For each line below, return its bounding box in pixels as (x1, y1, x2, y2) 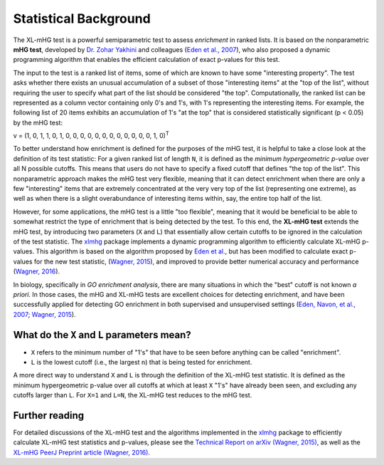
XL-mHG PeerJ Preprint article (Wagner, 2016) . (13, 448, 151, 456)
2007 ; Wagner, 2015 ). (13, 310, 76, 318)
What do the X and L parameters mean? (13, 328, 191, 341)
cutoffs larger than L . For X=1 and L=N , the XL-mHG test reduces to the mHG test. (13, 391, 252, 399)
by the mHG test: (13, 118, 63, 127)
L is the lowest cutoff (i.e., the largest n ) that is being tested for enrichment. (31, 358, 252, 366)
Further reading (13, 409, 85, 422)
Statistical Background (13, 11, 151, 26)
